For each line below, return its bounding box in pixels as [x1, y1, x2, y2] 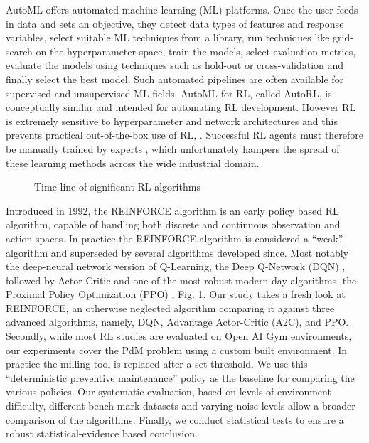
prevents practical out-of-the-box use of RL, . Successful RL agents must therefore [6, 127, 364, 142]
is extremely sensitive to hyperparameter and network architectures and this [6, 113, 338, 128]
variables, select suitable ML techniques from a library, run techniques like [6, 30, 330, 45]
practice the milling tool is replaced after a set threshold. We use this [6, 356, 308, 371]
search [6, 43, 33, 58]
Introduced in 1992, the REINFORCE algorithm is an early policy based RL [6, 203, 339, 218]
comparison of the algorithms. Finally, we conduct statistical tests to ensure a [6, 412, 344, 427]
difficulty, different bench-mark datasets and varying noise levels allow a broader [6, 398, 355, 413]
